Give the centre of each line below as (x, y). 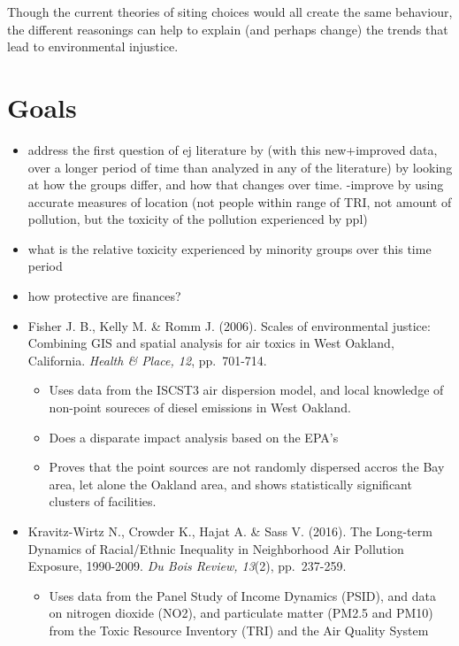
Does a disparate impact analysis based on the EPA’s (194, 437)
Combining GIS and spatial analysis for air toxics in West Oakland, (211, 343)
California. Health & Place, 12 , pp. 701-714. (147, 360)
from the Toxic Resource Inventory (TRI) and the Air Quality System (239, 630)
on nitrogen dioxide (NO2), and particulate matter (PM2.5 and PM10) (241, 613)
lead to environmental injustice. (93, 46)
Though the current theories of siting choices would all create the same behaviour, (230, 12)
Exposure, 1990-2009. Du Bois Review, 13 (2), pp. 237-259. (187, 566)
